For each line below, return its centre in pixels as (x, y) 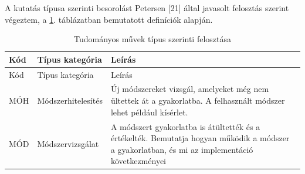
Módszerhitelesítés (70, 100)
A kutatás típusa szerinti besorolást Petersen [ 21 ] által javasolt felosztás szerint (147, 8)
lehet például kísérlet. (149, 112)
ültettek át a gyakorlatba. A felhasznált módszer (198, 100)
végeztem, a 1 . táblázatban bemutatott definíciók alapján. (109, 19)
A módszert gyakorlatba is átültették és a (185, 126)
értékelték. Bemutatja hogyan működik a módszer (200, 138)
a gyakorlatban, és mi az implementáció (182, 149)
